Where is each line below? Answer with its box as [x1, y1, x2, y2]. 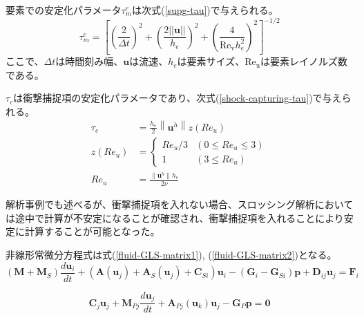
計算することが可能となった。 [24, 224, 160, 238]
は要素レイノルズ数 [260, 54, 347, 68]
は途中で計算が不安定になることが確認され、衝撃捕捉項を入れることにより [6, 210, 344, 225]
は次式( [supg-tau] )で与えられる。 [132, 3, 278, 17]
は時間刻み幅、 [55, 54, 124, 68]
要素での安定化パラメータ [6, 3, 122, 17]
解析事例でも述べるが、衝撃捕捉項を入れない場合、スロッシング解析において [6, 197, 354, 212]
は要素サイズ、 [177, 54, 245, 68]
